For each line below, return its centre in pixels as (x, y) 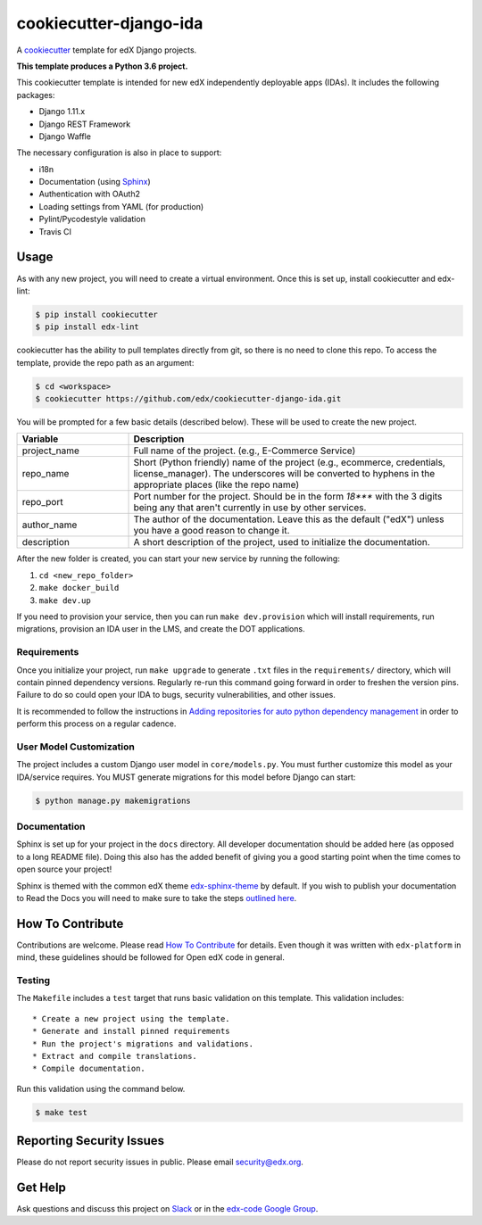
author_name (50, 525)
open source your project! (64, 869)
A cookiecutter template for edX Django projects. (107, 50)
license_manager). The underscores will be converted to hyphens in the (284, 474)
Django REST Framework (85, 124)
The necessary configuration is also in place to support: (119, 153)
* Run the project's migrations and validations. (143, 1043)
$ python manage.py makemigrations (113, 800)
